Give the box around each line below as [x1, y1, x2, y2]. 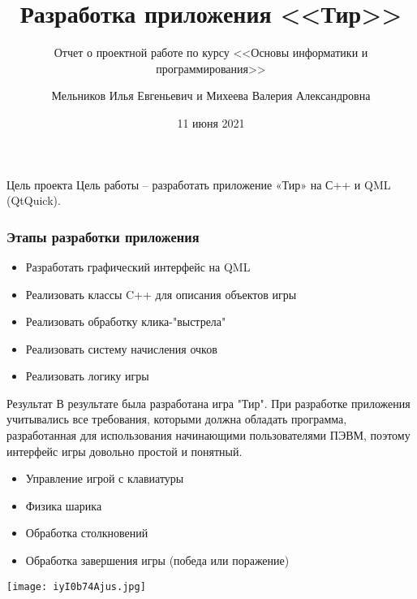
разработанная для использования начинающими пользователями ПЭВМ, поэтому [6, 427, 411, 444]
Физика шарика [25, 497, 102, 514]
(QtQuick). [6, 192, 61, 209]
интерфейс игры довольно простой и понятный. [6, 442, 243, 459]
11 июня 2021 [177, 114, 245, 131]
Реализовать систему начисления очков [25, 340, 217, 357]
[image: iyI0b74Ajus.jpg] [6, 580, 146, 592]
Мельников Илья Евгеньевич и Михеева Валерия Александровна [51, 87, 371, 104]
